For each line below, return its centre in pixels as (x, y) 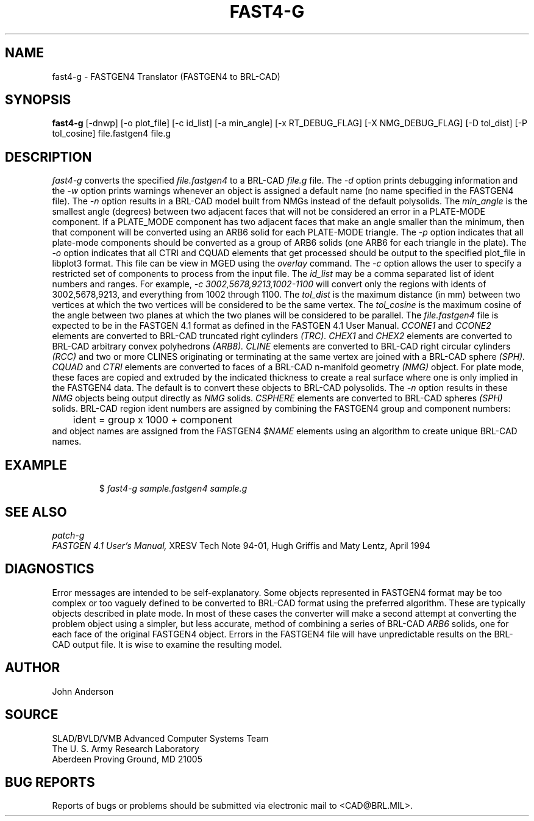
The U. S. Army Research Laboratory (126, 748)
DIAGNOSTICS (50, 569)
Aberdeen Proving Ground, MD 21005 (127, 759)
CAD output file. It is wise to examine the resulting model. (167, 644)
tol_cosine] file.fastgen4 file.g (112, 134)
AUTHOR (33, 668)
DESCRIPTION (48, 157)
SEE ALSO (36, 512)
